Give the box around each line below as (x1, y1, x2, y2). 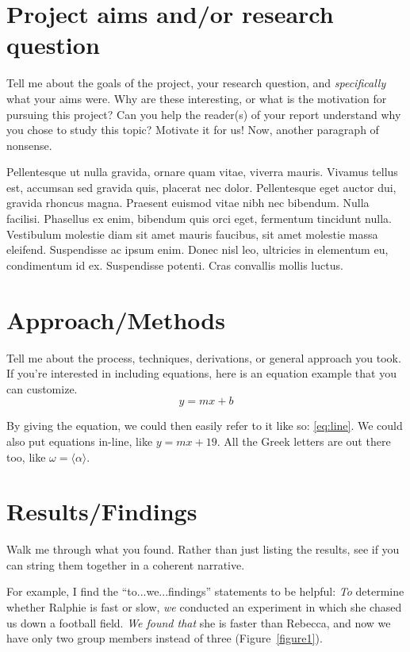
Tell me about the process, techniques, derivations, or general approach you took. (6, 349, 401, 366)
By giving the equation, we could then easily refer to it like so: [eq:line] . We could (6, 417, 403, 434)
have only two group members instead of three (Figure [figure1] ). (6, 630, 323, 646)
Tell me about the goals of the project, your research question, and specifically (6, 75, 386, 91)
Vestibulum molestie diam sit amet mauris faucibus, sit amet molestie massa (6, 225, 378, 242)
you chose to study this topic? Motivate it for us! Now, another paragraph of (6, 121, 379, 138)
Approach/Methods (6, 303, 225, 336)
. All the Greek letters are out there (216, 432, 391, 449)
